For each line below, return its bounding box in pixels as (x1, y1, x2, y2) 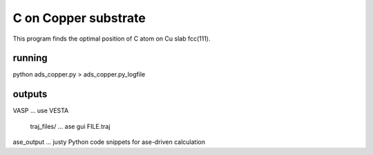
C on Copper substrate (12, 10, 146, 25)
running (12, 52, 48, 64)
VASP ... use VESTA (12, 107, 69, 115)
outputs (12, 88, 48, 100)
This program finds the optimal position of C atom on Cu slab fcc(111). (12, 34, 211, 43)
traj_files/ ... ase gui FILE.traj (30, 122, 111, 130)
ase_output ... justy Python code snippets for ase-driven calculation (12, 138, 205, 146)
